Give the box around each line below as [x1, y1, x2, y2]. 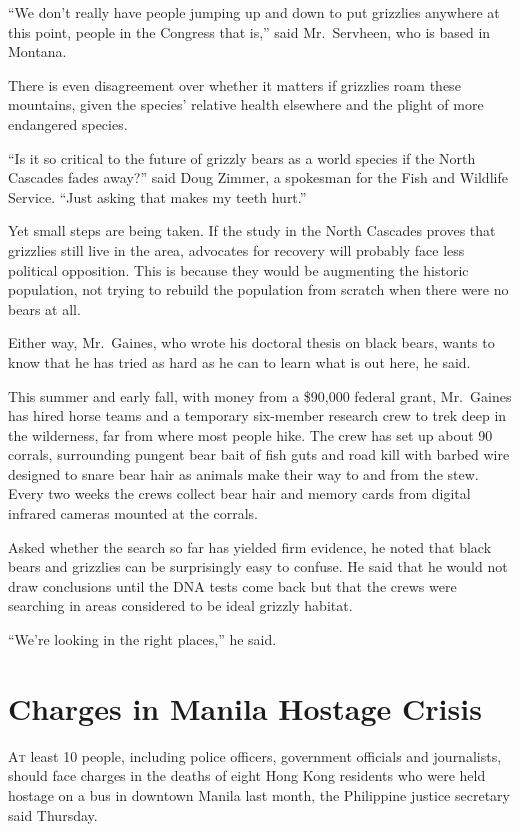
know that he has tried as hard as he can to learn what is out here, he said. [8, 351, 471, 372]
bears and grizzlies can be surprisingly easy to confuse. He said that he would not [8, 556, 508, 577]
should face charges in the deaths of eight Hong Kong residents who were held [8, 765, 486, 786]
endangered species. [8, 113, 128, 134]
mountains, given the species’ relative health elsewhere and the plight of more [8, 94, 484, 115]
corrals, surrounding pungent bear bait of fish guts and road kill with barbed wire [8, 444, 510, 465]
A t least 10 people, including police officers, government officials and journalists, [8, 745, 502, 766]
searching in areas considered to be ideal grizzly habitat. [8, 595, 353, 616]
